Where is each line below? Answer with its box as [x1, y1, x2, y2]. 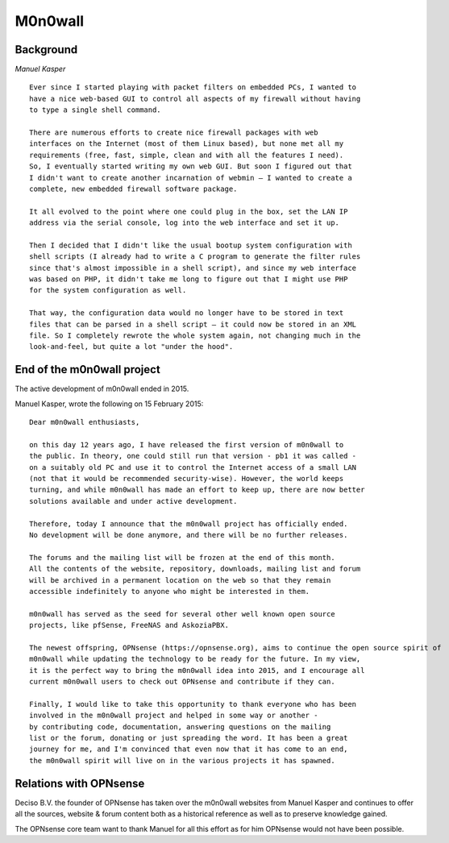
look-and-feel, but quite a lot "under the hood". [29, 343, 234, 351]
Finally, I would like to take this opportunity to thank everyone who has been [29, 700, 357, 708]
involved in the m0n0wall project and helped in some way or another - [29, 711, 318, 720]
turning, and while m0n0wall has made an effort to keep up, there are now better [29, 485, 365, 495]
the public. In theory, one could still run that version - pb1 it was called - [29, 451, 357, 461]
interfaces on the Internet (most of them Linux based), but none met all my [29, 139, 344, 148]
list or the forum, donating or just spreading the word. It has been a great [29, 733, 348, 743]
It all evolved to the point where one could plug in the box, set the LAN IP [29, 206, 348, 216]
